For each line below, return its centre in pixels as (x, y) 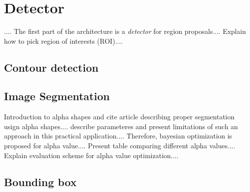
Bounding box (40, 181)
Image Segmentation (57, 96)
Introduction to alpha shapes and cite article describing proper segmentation (119, 117)
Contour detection (51, 67)
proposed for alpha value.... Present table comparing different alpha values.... (120, 146)
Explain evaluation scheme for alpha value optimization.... (91, 155)
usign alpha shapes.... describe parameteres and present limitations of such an (121, 126)
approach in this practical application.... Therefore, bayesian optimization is (118, 136)
